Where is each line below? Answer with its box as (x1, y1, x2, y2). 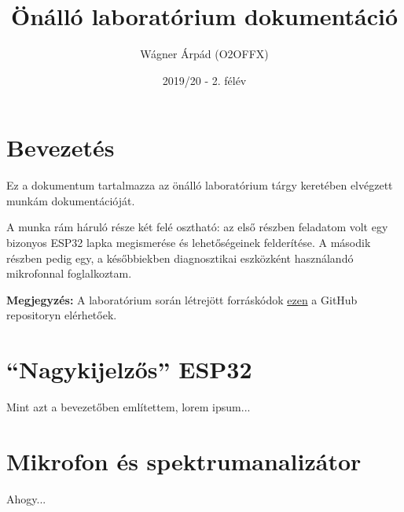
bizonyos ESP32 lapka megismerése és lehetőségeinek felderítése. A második (6, 234, 371, 251)
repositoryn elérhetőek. (6, 307, 117, 323)
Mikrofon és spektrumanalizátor (6, 444, 362, 477)
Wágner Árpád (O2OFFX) (140, 46, 269, 62)
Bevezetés (6, 131, 115, 164)
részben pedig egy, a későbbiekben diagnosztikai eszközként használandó (6, 249, 354, 266)
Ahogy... (6, 490, 46, 506)
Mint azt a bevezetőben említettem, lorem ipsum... (6, 399, 251, 415)
